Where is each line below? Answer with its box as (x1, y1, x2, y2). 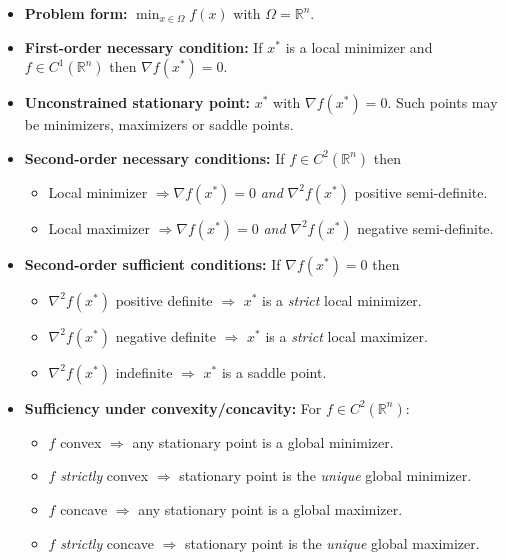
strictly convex (60, 465, 149, 486)
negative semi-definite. (357, 217, 494, 238)
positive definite (115, 289, 213, 310)
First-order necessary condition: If (24, 36, 263, 57)
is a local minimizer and (285, 36, 433, 57)
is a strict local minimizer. (262, 289, 422, 310)
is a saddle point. (221, 361, 327, 382)
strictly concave (60, 532, 154, 553)
